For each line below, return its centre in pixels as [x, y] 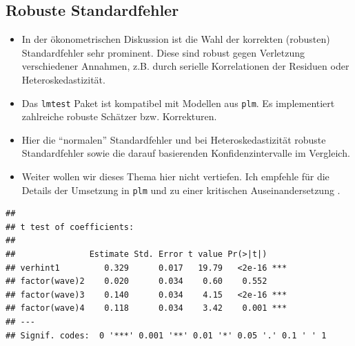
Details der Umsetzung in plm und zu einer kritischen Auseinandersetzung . [181, 190]
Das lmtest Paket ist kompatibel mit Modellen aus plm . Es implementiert [178, 103]
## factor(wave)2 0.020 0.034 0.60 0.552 [136, 281]
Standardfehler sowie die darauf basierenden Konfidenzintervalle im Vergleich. [186, 153]
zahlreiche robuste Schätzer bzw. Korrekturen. [119, 116]
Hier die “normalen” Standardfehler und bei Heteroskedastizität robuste [174, 139]
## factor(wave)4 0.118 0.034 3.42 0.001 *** [146, 308]
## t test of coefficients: [70, 227]
